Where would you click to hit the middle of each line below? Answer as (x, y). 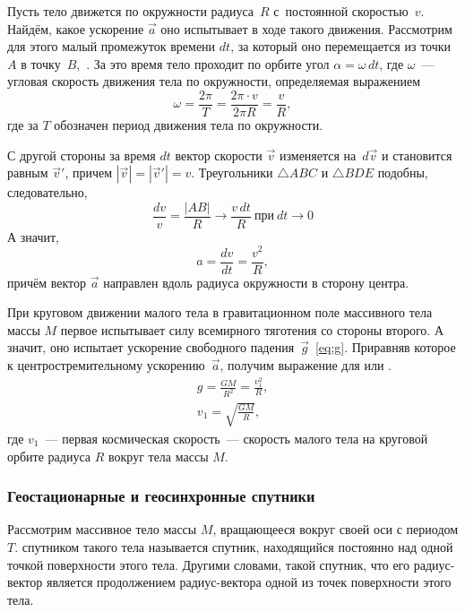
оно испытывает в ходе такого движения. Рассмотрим (306, 28)
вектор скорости (219, 155)
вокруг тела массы (159, 456)
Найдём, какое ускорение (76, 28)
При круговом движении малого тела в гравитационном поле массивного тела (220, 312)
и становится (417, 155)
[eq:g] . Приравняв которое (385, 347)
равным (28, 172)
